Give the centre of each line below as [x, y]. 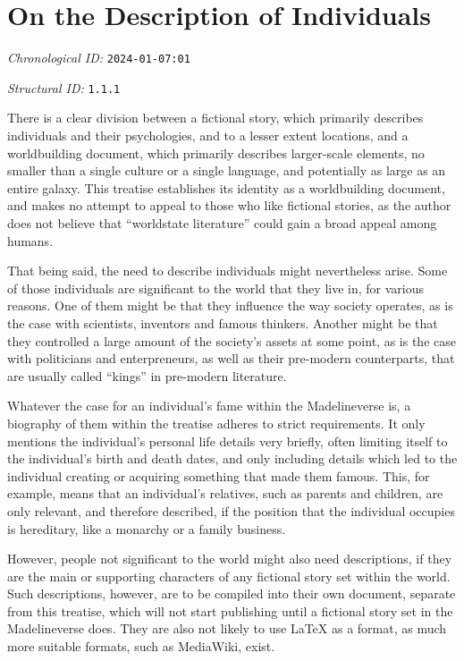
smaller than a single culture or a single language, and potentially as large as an [227, 170]
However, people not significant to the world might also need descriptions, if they [230, 559]
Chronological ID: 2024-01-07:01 [99, 58]
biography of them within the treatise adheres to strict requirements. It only [216, 423]
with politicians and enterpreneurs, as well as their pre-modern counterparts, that [231, 358]
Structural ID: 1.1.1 [64, 87]
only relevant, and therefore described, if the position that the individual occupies [231, 510]
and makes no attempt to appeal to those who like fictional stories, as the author [229, 205]
